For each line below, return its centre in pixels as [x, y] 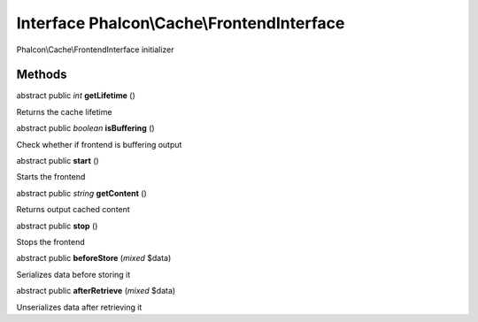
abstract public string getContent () [82, 193]
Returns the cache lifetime [64, 111]
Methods [42, 75]
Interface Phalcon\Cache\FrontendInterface [181, 23]
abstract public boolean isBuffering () [85, 128]
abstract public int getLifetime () [76, 96]
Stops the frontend [51, 241]
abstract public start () [58, 161]
